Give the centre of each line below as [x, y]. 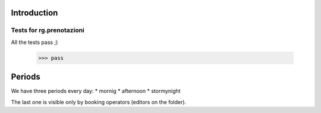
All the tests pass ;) [34, 42]
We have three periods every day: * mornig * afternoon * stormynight [96, 91]
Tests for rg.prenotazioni [48, 30]
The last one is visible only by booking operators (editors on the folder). [99, 102]
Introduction [34, 13]
